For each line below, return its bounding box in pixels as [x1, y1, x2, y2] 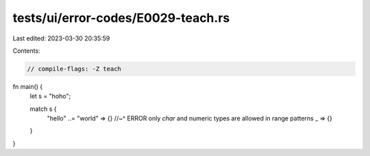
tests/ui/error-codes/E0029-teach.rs [12, 10, 230, 25]
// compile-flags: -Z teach [27, 65, 121, 73]
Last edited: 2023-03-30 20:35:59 [12, 34, 110, 42]
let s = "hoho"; [29, 92, 71, 101]
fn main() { [12, 82, 43, 90]
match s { [29, 105, 58, 113]
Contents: [12, 47, 40, 55]
